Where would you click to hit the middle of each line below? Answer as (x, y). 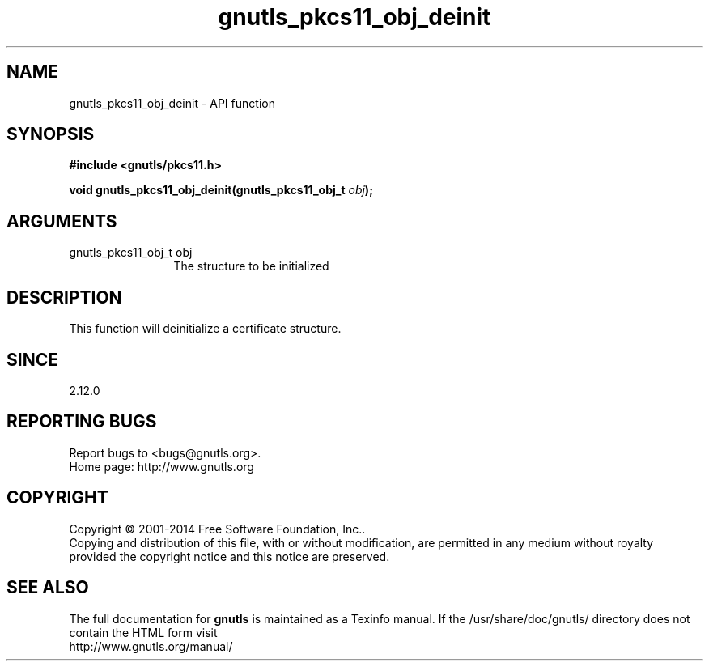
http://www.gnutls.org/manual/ (151, 646)
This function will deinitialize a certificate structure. (205, 329)
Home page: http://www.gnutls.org (161, 466)
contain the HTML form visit (143, 632)
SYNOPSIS (51, 134)
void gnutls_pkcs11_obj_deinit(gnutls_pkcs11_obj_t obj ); (221, 190)
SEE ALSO (48, 588)
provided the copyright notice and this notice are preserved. (229, 556)
